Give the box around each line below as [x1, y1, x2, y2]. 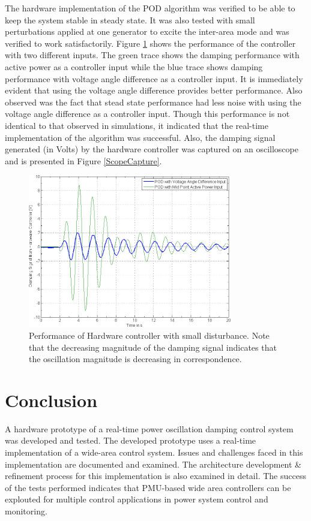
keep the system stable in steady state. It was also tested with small [5, 13, 255, 26]
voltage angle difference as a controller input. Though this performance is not [5, 107, 290, 120]
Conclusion [5, 387, 98, 412]
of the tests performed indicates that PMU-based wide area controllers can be [5, 481, 291, 493]
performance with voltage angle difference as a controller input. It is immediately [5, 72, 303, 85]
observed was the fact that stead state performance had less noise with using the [5, 95, 301, 108]
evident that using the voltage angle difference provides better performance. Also [5, 84, 303, 97]
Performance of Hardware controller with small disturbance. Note [29, 329, 270, 341]
